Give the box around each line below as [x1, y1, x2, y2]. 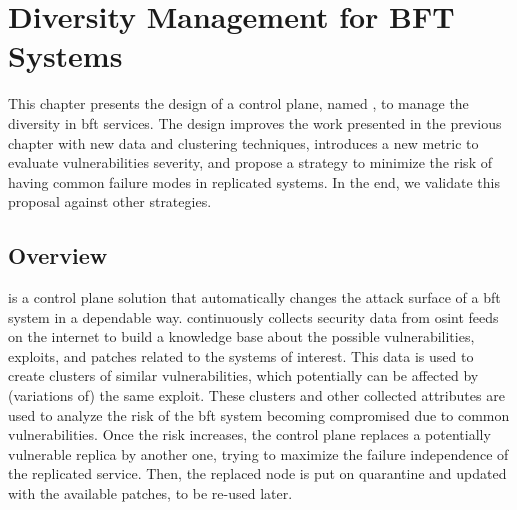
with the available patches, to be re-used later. [8, 483, 293, 504]
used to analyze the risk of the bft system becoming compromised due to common [8, 404, 510, 425]
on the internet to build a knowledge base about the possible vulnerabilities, [8, 326, 475, 347]
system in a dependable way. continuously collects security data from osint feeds [8, 306, 499, 327]
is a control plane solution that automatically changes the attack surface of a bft [8, 287, 501, 308]
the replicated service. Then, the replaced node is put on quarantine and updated [8, 463, 507, 484]
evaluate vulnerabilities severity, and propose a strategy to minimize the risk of [8, 152, 492, 173]
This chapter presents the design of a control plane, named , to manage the [8, 93, 469, 114]
